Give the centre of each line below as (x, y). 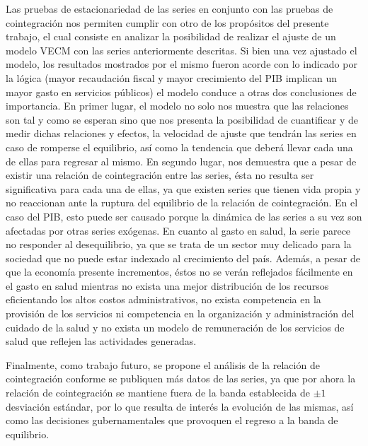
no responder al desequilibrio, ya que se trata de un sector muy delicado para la (179, 244)
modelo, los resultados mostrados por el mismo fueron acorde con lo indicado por (182, 64)
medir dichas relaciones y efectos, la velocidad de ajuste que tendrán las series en (181, 133)
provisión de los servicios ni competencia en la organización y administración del (180, 313)
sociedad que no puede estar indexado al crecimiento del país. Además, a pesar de (183, 258)
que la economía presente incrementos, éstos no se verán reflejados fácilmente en (179, 272)
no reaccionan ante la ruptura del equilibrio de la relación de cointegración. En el (182, 203)
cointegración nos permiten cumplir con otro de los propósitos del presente (167, 22)
